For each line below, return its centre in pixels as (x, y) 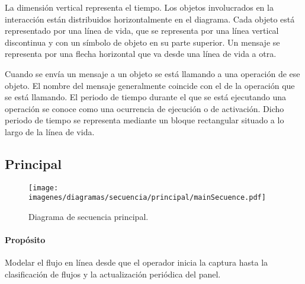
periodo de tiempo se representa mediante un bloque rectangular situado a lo (145, 120)
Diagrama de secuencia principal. (89, 217)
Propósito (25, 240)
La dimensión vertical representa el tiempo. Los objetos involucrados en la (139, 7)
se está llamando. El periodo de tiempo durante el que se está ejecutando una (146, 97)
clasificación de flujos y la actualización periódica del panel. (113, 274)
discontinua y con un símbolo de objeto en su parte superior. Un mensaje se (142, 42)
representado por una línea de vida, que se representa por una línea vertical (142, 31)
